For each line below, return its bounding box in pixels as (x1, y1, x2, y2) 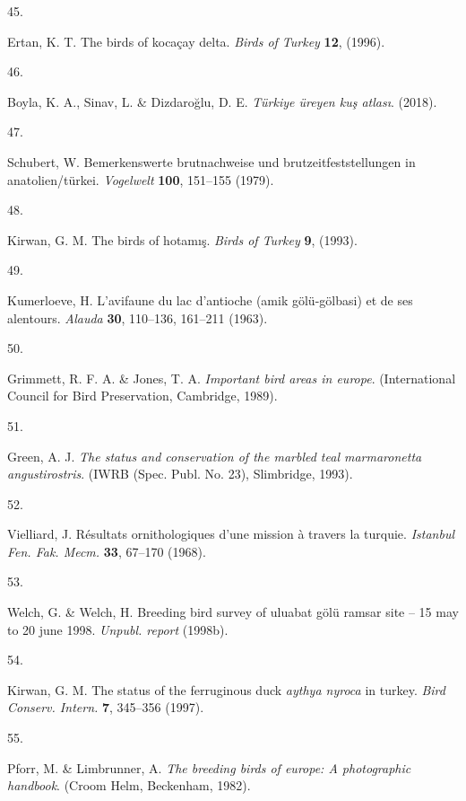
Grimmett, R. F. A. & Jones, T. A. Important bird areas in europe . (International (7, 368, 456, 387)
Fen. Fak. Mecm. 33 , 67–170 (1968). (7, 541, 206, 560)
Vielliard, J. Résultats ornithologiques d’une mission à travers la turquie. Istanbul (7, 524, 454, 543)
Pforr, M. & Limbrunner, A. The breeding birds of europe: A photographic (7, 758, 411, 777)
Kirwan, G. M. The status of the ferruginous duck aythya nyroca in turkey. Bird (7, 680, 445, 699)
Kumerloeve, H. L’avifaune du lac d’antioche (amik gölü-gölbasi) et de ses (7, 290, 413, 309)
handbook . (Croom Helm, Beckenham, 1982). (7, 776, 251, 795)
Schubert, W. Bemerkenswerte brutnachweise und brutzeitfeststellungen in (7, 152, 416, 171)
